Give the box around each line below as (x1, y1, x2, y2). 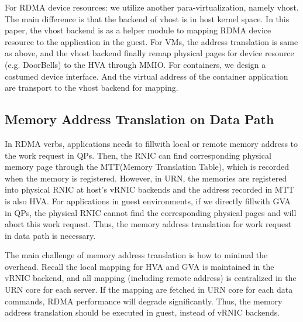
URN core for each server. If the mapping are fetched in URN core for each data (5, 283, 293, 296)
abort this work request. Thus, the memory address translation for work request (5, 218, 292, 230)
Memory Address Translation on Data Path (5, 110, 274, 128)
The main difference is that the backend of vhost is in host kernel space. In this (5, 12, 290, 25)
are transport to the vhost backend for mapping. (5, 81, 178, 94)
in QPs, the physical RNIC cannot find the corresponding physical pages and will (5, 206, 297, 218)
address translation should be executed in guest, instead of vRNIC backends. (5, 306, 280, 318)
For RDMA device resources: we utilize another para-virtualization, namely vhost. (5, 1, 299, 13)
